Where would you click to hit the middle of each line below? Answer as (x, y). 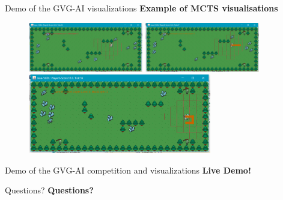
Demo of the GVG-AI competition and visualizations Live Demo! (128, 170)
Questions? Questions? (49, 190)
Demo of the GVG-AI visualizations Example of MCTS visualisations (141, 8)
